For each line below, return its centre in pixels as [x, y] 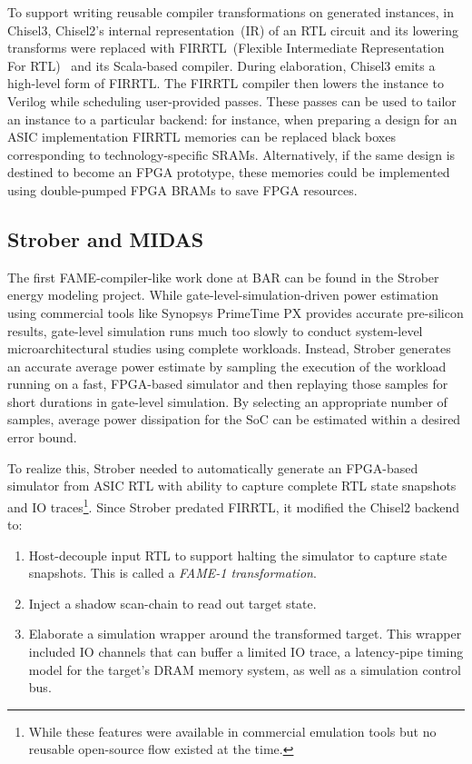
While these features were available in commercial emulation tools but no [232, 731]
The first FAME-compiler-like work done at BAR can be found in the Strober [223, 277]
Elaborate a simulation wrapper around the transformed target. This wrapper [245, 634]
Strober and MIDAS [106, 238]
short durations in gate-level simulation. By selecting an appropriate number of [227, 401]
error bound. [42, 437]
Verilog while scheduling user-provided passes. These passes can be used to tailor [232, 100]
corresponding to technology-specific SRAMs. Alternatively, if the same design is [231, 154]
